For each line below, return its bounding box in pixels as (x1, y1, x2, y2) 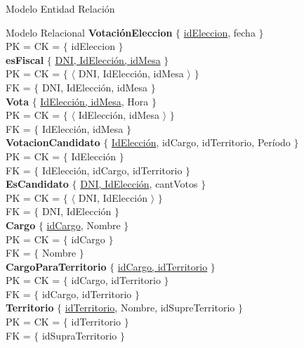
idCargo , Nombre (46, 217, 121, 232)
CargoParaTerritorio (6, 259, 107, 273)
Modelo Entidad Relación (6, 1, 115, 15)
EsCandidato (6, 176, 69, 191)
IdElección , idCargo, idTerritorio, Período (111, 135, 291, 150)
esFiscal (6, 52, 44, 67)
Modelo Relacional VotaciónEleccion (6, 25, 173, 39)
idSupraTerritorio (41, 328, 117, 342)
